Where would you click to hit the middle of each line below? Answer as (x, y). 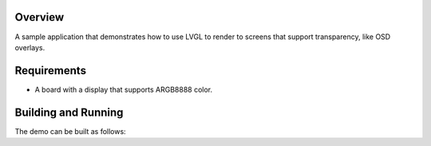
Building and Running (69, 112)
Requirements (51, 71)
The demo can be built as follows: (71, 131)
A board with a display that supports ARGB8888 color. (124, 89)
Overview (40, 17)
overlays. (30, 47)
